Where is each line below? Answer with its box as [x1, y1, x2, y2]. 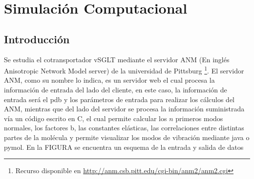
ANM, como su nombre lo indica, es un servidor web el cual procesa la [4, 75, 215, 85]
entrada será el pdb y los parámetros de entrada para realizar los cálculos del [4, 94, 235, 104]
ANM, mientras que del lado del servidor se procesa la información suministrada [4, 104, 245, 114]
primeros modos [175, 113, 223, 123]
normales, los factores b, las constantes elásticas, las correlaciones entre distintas [4, 123, 244, 133]
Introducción [4, 31, 70, 46]
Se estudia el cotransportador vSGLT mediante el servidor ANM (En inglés [4, 54, 230, 64]
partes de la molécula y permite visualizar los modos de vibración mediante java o [4, 132, 250, 142]
